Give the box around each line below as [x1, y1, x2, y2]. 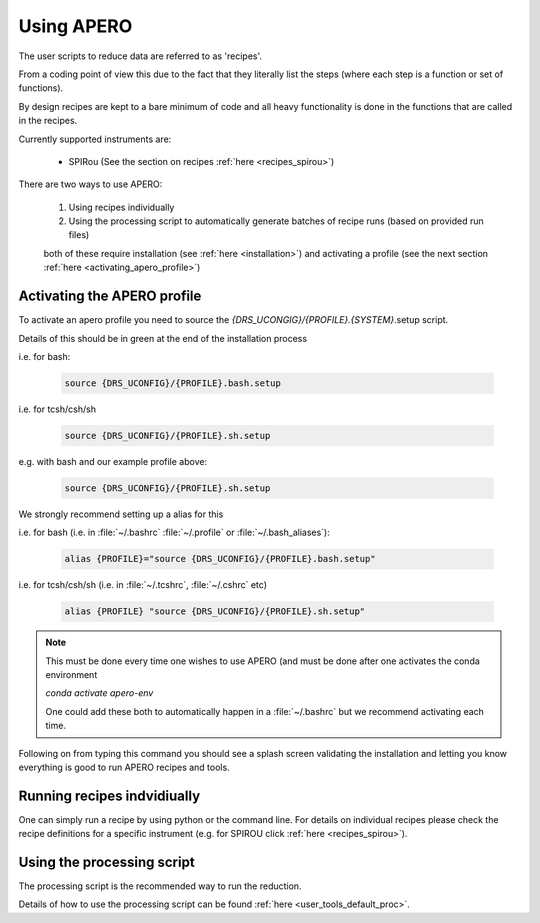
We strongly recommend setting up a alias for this [18, 508, 224, 520]
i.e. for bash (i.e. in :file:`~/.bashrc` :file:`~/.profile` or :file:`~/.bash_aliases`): [18, 526, 330, 539]
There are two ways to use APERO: [18, 178, 163, 190]
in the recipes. [18, 115, 78, 127]
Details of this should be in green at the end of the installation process [18, 332, 308, 344]
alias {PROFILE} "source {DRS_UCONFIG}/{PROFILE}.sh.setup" [64, 606, 366, 617]
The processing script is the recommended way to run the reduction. [18, 880, 302, 892]
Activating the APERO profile [18, 288, 202, 305]
